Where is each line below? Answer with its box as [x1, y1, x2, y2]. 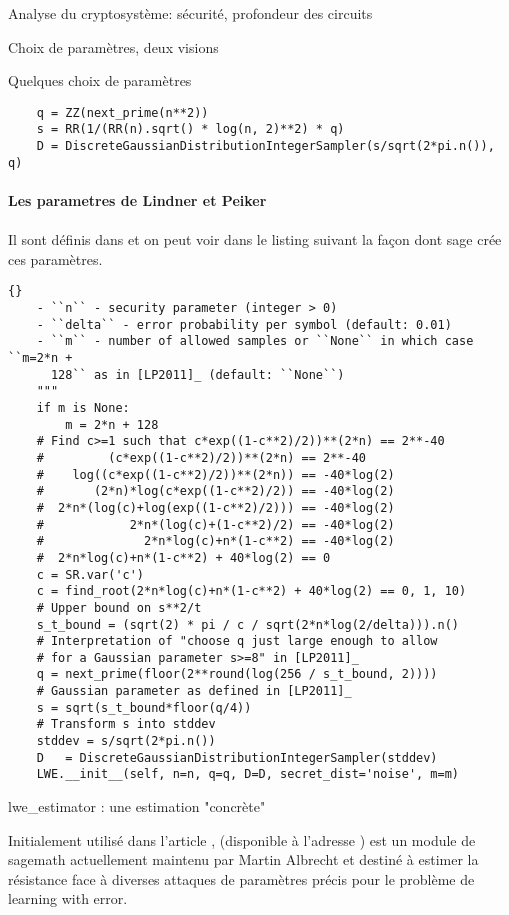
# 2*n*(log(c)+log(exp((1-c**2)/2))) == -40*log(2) [36, 500, 395, 515]
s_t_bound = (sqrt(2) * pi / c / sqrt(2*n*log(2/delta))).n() [36, 617, 460, 632]
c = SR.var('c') [36, 567, 145, 582]
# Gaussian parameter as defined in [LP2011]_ [36, 684, 352, 699]
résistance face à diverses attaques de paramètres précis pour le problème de [8, 868, 475, 889]
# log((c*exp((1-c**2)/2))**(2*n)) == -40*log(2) [36, 467, 395, 482]
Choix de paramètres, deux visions [8, 36, 219, 57]
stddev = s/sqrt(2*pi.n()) [36, 734, 216, 749]
